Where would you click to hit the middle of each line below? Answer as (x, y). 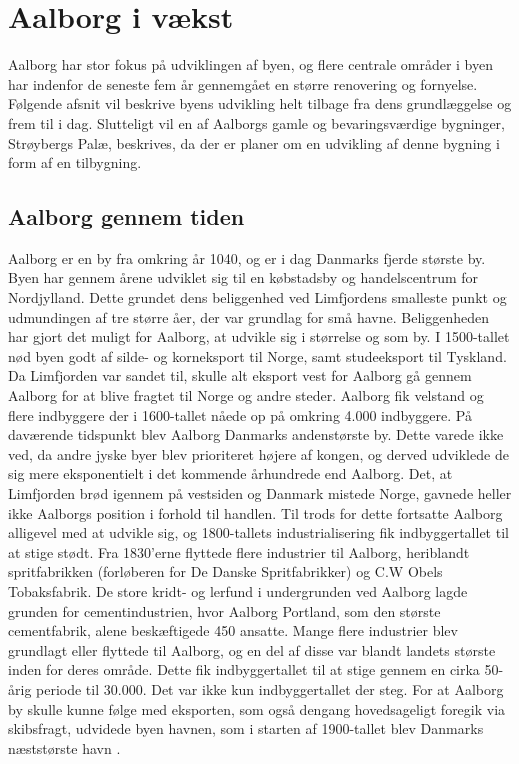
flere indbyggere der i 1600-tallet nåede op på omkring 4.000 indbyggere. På (240, 414)
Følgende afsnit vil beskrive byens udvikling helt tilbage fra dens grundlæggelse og (260, 103)
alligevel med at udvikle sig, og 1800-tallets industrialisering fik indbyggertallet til (258, 532)
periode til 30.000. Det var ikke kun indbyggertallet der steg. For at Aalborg (270, 688)
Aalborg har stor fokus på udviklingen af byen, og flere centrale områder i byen (251, 64)
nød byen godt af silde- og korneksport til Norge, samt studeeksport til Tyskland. (257, 355)
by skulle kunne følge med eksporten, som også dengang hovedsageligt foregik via (257, 708)
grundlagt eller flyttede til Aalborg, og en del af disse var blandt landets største (252, 649)
